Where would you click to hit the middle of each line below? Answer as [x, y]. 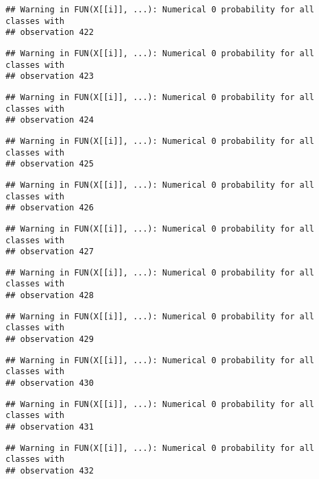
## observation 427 [50, 252]
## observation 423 [50, 76]
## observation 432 [50, 471]
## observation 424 [50, 120]
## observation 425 [50, 164]
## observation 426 [50, 208]
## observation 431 [50, 427]
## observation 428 [50, 296]
